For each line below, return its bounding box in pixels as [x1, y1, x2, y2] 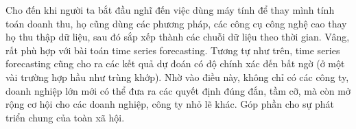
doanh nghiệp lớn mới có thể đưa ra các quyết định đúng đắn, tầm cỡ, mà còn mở [5, 83, 351, 97]
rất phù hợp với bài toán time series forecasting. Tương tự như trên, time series [5, 43, 340, 57]
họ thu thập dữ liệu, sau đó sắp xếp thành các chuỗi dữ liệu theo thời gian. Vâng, [5, 30, 350, 44]
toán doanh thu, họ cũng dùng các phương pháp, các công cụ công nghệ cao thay [5, 16, 347, 30]
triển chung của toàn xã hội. [5, 110, 125, 124]
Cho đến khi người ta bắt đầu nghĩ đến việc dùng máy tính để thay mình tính [5, 3, 335, 16]
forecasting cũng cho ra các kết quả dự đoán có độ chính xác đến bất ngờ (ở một [5, 56, 345, 71]
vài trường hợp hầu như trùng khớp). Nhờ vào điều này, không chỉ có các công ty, [5, 69, 349, 84]
